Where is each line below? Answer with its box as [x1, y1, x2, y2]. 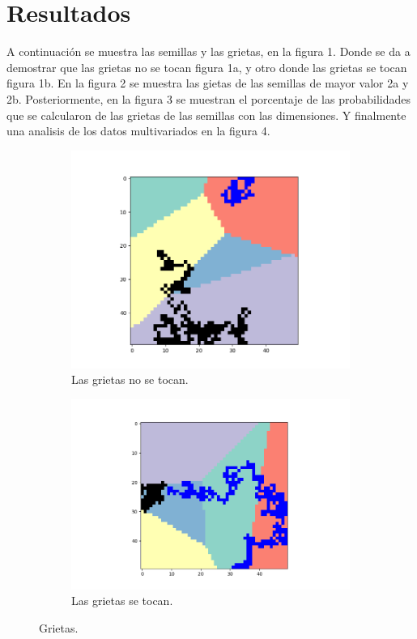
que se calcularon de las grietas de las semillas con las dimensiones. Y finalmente [6, 106, 406, 123]
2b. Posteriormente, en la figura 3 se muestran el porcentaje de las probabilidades [6, 90, 411, 107]
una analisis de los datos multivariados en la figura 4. [6, 122, 270, 139]
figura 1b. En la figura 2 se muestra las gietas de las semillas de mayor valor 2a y [6, 75, 409, 92]
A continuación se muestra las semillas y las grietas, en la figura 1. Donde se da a [6, 43, 411, 60]
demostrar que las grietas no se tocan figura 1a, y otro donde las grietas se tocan [6, 58, 407, 75]
